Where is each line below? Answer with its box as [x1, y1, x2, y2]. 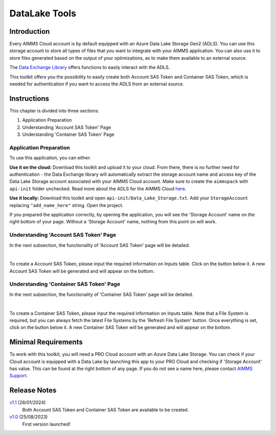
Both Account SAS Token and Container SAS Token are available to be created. [22, 406, 189, 413]
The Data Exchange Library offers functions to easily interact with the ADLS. [9, 64, 170, 71]
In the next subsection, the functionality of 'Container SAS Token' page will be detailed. [9, 291, 194, 297]
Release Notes [9, 386, 57, 395]
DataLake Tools [9, 8, 77, 19]
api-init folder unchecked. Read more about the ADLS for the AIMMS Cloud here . [9, 186, 187, 192]
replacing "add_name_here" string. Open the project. [9, 202, 124, 208]
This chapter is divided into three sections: [9, 107, 99, 113]
